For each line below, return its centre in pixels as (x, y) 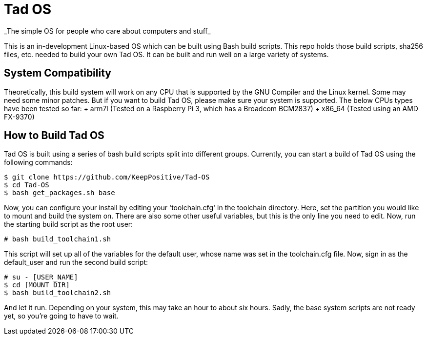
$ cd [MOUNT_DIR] (37, 285)
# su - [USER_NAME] (41, 277)
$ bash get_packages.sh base (60, 193)
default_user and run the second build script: (76, 262)
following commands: (38, 162)
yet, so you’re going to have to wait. (61, 316)
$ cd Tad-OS (27, 185)
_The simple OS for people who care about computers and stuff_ (107, 31)
